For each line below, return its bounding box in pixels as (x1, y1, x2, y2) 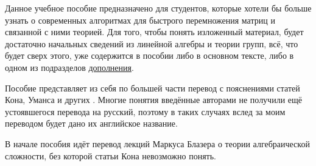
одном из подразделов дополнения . (5, 61, 134, 73)
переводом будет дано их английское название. (5, 117, 178, 130)
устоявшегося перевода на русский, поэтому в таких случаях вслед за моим (5, 105, 286, 118)
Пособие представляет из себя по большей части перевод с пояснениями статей (5, 81, 300, 94)
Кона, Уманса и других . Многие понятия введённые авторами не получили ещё (5, 93, 303, 106)
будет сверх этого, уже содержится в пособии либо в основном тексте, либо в (5, 49, 294, 62)
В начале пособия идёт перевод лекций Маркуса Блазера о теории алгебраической (5, 137, 310, 150)
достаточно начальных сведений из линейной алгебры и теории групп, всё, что (5, 37, 298, 50)
